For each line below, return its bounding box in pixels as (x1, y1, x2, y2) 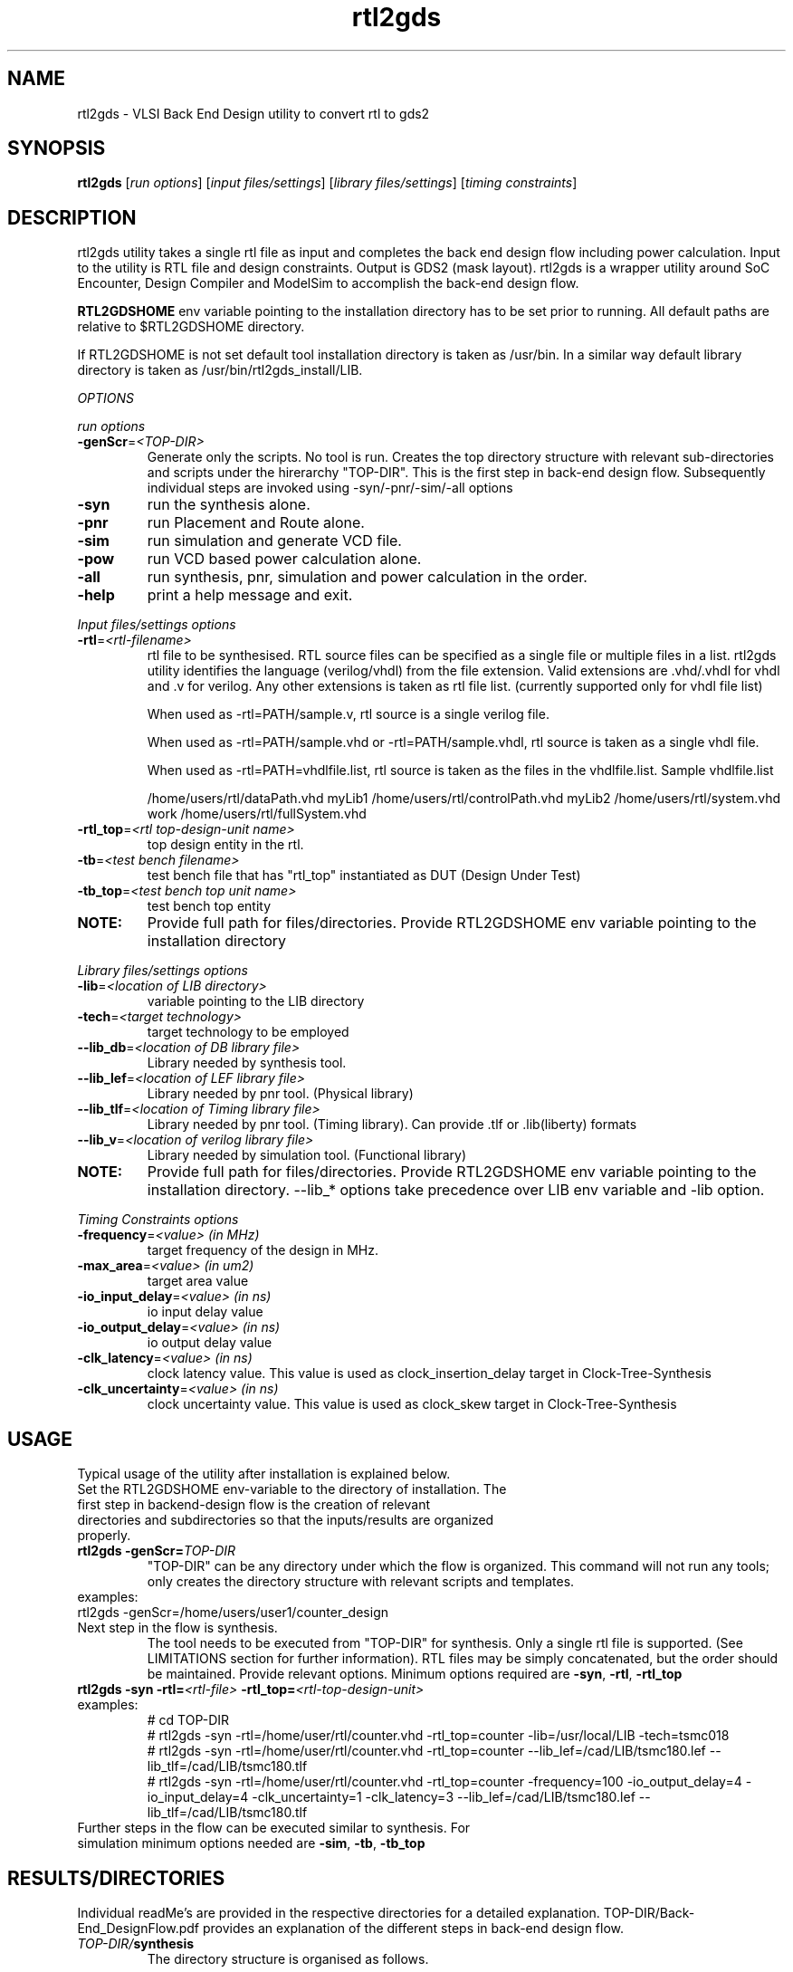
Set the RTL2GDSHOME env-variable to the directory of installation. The (77, 1481, 507, 1498)
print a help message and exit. (147, 586, 353, 605)
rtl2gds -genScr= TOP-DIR (77, 1543, 235, 1559)
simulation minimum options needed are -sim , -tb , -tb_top (77, 1835, 425, 1852)
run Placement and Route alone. (147, 513, 365, 532)
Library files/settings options (77, 962, 248, 979)
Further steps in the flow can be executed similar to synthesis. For (77, 1820, 471, 1836)
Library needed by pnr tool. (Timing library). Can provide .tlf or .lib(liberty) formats (147, 1116, 637, 1133)
